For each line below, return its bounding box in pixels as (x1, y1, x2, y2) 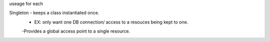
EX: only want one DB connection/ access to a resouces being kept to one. (34, 19, 188, 25)
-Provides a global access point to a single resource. (21, 28, 130, 34)
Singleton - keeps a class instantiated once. (9, 10, 99, 16)
